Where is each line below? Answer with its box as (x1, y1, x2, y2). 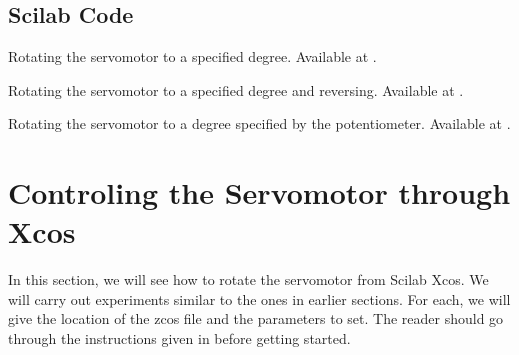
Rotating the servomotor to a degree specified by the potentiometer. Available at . (8, 113, 511, 134)
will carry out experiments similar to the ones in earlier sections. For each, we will (8, 288, 511, 309)
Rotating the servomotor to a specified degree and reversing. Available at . (8, 79, 464, 100)
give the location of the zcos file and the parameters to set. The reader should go (8, 308, 504, 329)
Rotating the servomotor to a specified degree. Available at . (8, 46, 377, 67)
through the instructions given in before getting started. (8, 328, 351, 349)
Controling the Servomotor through (8, 172, 511, 213)
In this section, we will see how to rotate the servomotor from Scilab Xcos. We (8, 269, 489, 290)
